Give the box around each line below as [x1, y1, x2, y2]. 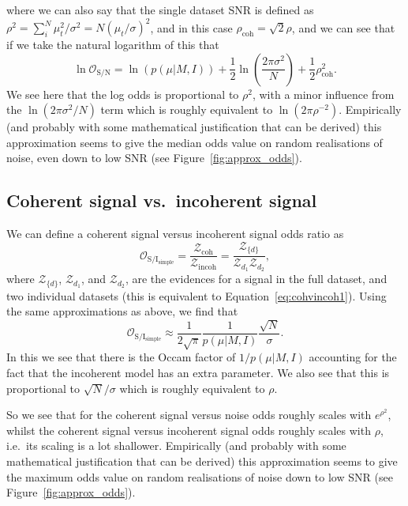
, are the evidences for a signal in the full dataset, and [125, 270, 387, 287]
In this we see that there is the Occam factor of [6, 349, 236, 365]
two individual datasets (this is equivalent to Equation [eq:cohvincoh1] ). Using [6, 287, 387, 304]
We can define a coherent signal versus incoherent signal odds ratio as [6, 225, 344, 242]
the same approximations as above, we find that [6, 303, 238, 319]
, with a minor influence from [252, 85, 395, 102]
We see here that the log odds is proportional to [6, 85, 239, 102]
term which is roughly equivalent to [100, 101, 273, 118]
